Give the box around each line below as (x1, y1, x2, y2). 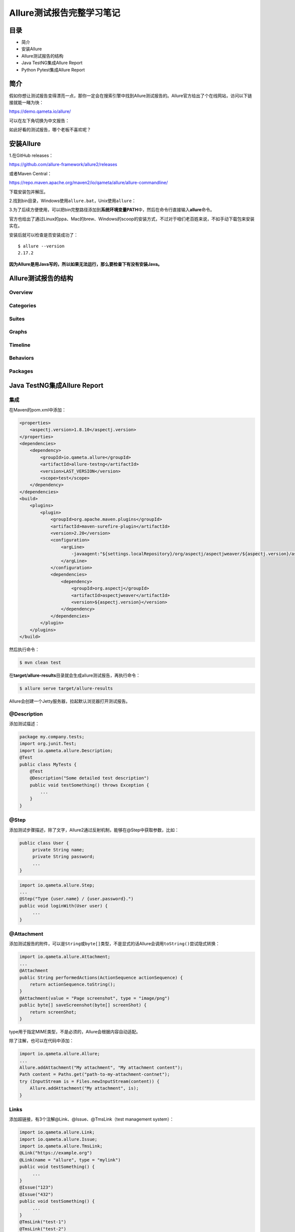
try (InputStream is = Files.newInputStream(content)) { (19, 1078, 160, 1084)
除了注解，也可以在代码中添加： (9, 1038, 74, 1044)
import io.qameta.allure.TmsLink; (19, 1143, 103, 1149)
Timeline (9, 342, 30, 348)
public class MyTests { (19, 761, 77, 767)
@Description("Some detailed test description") (29, 775, 149, 781)
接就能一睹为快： (9, 99, 44, 105)
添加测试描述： (9, 720, 39, 726)
